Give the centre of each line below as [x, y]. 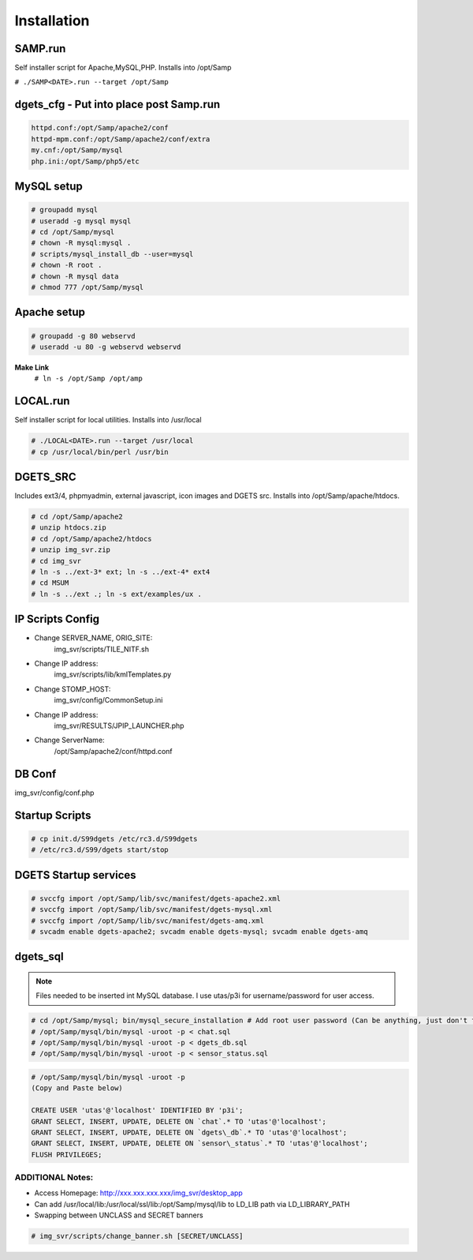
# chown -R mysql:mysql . [81, 243]
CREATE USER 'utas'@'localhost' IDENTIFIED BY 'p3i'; [137, 1110]
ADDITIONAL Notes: [54, 1178]
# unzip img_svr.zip [71, 550]
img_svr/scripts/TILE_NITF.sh [102, 649]
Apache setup [50, 312]
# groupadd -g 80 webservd [83, 336]
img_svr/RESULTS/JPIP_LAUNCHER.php [119, 726]
